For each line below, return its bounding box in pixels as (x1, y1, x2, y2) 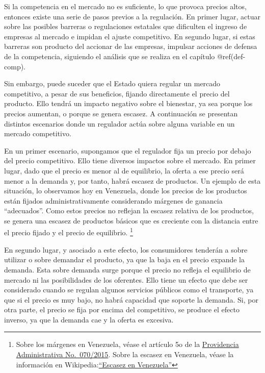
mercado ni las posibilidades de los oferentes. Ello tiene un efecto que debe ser (4, 274, 248, 285)
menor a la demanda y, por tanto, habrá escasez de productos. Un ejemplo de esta (4, 175, 261, 186)
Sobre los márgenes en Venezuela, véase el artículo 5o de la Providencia (16, 339, 239, 350)
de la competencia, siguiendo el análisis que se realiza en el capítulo (4, 51, 215, 61)
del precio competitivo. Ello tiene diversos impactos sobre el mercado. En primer (4, 155, 256, 166)
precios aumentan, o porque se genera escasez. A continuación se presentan (4, 108, 238, 118)
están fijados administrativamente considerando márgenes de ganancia (4, 195, 223, 206)
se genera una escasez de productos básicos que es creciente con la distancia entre (4, 215, 258, 226)
